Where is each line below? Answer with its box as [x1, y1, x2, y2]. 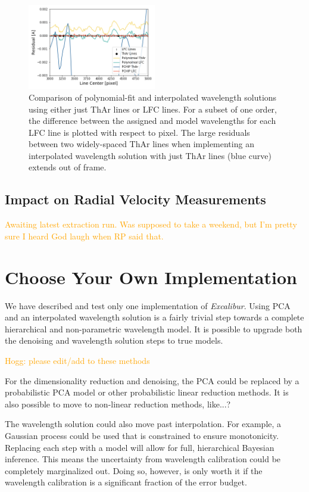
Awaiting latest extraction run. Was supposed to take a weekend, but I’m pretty [5, 218, 297, 231]
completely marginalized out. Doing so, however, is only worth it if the [5, 464, 263, 477]
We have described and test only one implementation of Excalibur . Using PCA [5, 299, 291, 312]
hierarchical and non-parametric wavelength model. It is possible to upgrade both [5, 322, 302, 335]
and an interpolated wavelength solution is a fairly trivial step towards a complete [5, 311, 304, 323]
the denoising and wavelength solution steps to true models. [5, 334, 223, 347]
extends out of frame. [29, 161, 107, 173]
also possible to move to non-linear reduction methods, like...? [5, 397, 231, 410]
